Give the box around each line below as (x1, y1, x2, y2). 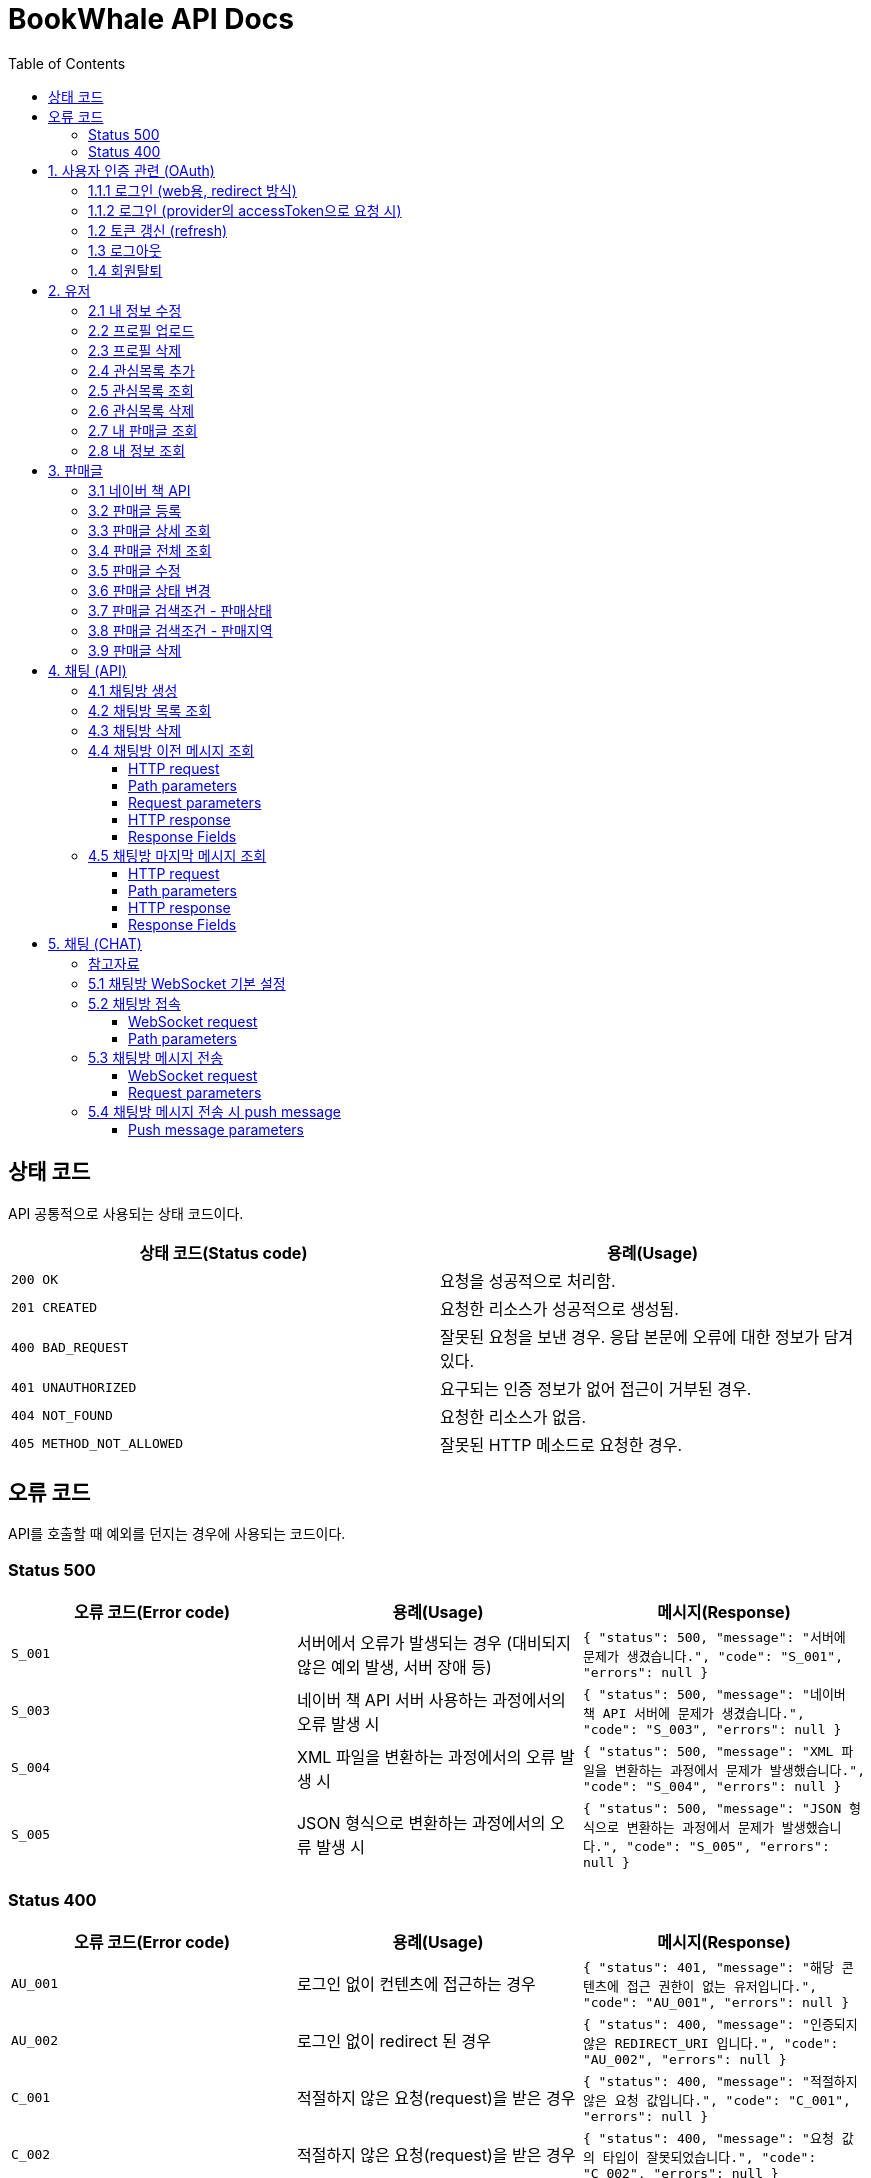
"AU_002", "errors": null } (582, 2051, 787, 2067)
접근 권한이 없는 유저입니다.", (626, 1978, 818, 1994)
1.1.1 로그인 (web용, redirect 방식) (88, 181, 297, 199)
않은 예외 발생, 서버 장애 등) (296, 1656, 492, 1677)
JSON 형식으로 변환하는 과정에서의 (296, 1813, 546, 1834)
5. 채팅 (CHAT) (48, 934, 142, 952)
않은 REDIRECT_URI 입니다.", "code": (582, 2035, 839, 2051)
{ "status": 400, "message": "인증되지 (582, 2016, 858, 2032)
